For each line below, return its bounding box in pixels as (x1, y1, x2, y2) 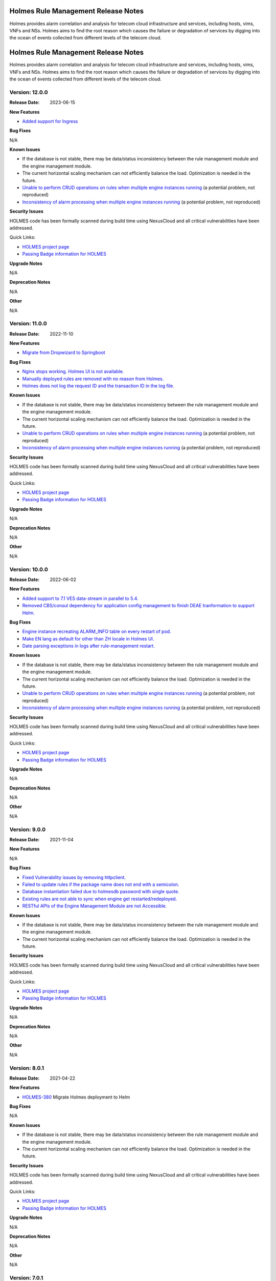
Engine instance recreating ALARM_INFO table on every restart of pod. (22, 628, 171, 635)
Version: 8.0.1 (9, 1064, 44, 1071)
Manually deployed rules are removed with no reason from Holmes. (22, 376, 164, 382)
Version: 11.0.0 (9, 320, 47, 327)
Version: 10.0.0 (9, 566, 48, 573)
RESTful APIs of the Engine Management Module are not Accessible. (22, 903, 167, 909)
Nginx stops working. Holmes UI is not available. (22, 368, 124, 375)
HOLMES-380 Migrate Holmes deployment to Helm (22, 1094, 130, 1100)
